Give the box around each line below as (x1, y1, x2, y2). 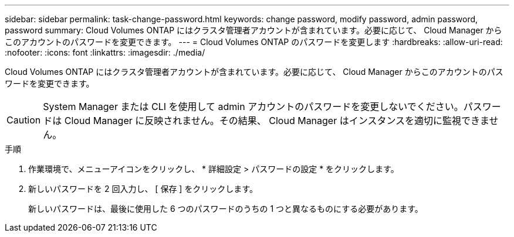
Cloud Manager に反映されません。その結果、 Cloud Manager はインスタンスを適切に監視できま (64, 115, 489, 126)
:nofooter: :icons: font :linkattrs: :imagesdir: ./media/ (5, 47, 205, 57)
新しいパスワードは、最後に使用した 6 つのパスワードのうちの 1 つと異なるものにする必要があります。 (28, 204, 423, 214)
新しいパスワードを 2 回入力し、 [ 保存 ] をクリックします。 (28, 184, 258, 194)
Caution (6, 114, 41, 126)
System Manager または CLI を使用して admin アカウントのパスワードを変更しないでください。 (43, 101, 464, 112)
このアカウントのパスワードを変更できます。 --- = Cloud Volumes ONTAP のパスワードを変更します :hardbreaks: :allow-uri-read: (5, 37, 503, 47)
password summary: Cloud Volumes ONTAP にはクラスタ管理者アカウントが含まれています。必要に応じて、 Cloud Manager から (5, 25, 502, 35)
